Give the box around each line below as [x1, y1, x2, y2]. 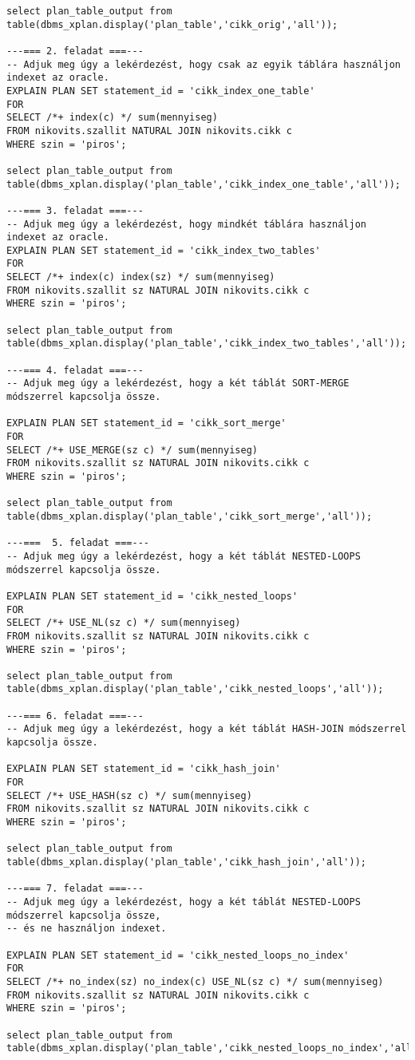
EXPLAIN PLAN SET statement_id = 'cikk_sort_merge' [6, 417, 287, 429]
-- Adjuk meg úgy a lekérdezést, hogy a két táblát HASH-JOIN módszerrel [6, 723, 407, 735]
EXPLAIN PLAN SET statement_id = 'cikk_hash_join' [6, 763, 281, 775]
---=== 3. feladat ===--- [6, 204, 144, 216]
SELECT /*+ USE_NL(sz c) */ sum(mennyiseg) [6, 617, 241, 629]
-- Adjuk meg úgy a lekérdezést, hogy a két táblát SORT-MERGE [6, 378, 350, 390]
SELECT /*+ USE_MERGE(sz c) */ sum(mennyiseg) [6, 444, 258, 456]
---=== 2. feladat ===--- [6, 45, 144, 57]
